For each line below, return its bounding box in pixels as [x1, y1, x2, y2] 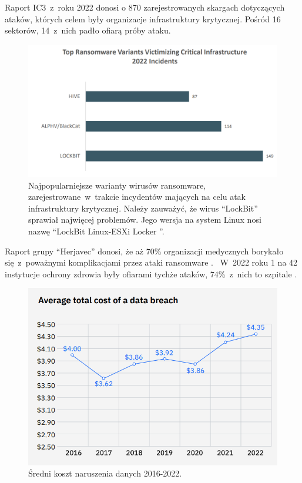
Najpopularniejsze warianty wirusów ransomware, [28, 179, 206, 191]
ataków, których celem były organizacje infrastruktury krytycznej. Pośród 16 [5, 12, 281, 25]
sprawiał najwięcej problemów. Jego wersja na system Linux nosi [28, 213, 261, 226]
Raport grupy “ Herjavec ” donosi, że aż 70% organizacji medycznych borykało [5, 244, 284, 257]
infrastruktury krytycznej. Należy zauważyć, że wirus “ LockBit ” [28, 202, 258, 214]
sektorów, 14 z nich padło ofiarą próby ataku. [5, 24, 171, 36]
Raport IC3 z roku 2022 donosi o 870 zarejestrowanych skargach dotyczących [5, 1, 285, 13]
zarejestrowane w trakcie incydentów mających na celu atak [28, 190, 246, 203]
